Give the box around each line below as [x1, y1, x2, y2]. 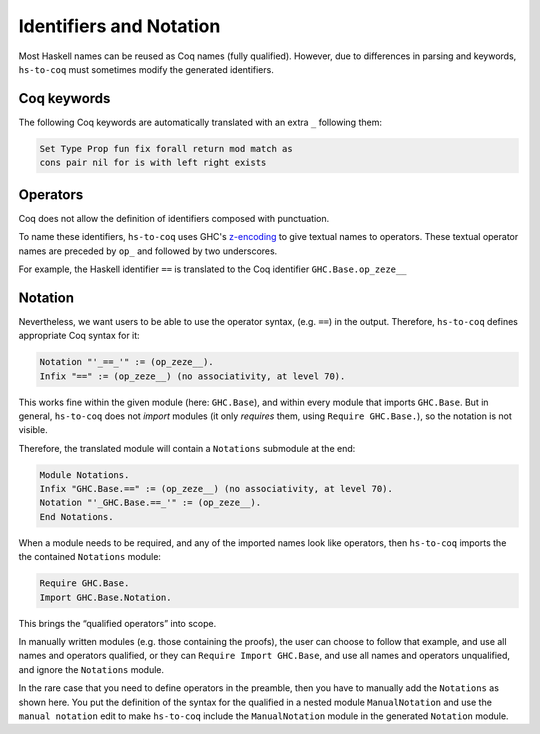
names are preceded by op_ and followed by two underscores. [18, 245, 278, 257]
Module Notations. [39, 469, 130, 480]
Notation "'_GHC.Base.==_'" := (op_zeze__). [39, 497, 262, 509]
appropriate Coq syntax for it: [18, 330, 140, 342]
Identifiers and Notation [18, 15, 221, 37]
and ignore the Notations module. [18, 663, 165, 675]
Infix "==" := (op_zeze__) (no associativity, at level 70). [39, 370, 346, 382]
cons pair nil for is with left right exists [39, 157, 267, 169]
